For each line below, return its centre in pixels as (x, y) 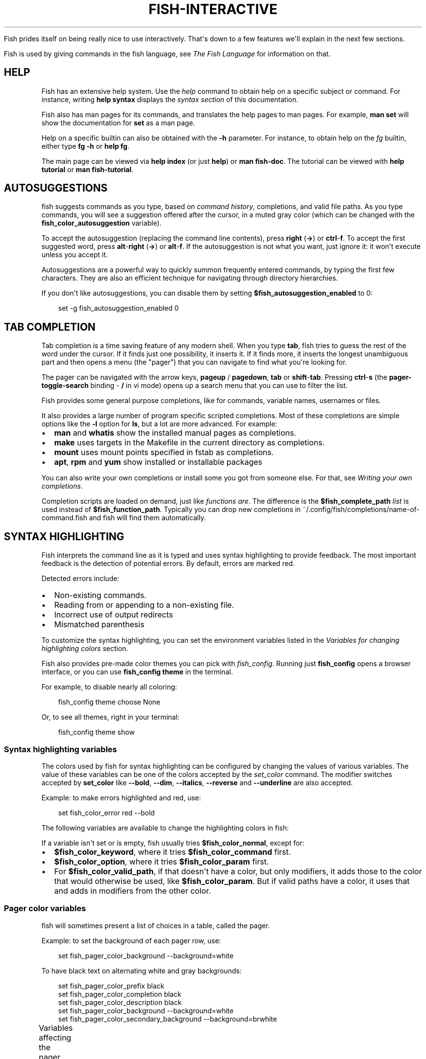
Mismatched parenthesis (99, 625)
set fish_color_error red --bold (106, 812)
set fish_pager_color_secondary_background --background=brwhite (168, 1019)
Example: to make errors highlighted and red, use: (121, 797)
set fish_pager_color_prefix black (111, 986)
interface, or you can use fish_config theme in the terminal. (137, 672)
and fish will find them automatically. (148, 518)
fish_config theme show (96, 732)
